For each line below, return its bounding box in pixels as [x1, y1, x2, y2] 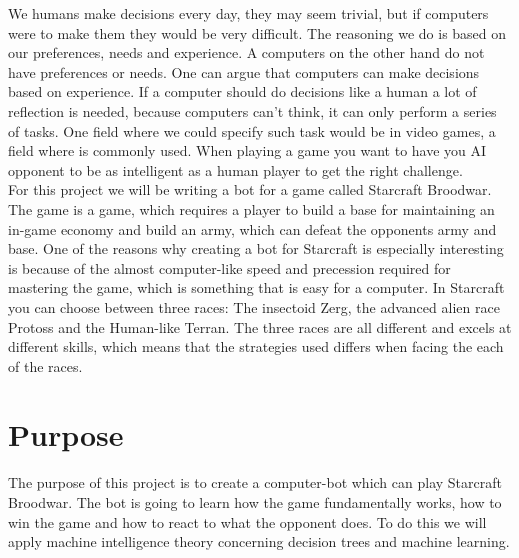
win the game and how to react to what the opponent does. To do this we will [8, 511, 487, 532]
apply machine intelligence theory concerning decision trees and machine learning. [8, 531, 510, 552]
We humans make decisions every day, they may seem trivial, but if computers [8, 3, 489, 23]
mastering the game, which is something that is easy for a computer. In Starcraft [8, 277, 505, 298]
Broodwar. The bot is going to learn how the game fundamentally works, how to [8, 492, 502, 512]
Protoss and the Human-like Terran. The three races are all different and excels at [8, 316, 512, 337]
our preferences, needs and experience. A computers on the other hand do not [8, 42, 485, 63]
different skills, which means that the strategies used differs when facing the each [8, 336, 504, 357]
